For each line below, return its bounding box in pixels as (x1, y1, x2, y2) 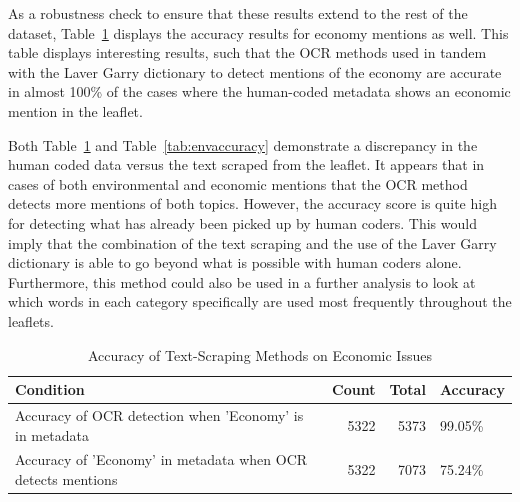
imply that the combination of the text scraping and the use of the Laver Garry (8, 232, 497, 253)
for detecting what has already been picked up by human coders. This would (8, 212, 477, 233)
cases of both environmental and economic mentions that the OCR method (8, 173, 468, 194)
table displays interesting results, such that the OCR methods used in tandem (8, 42, 487, 63)
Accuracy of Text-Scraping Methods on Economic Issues (88, 344, 432, 365)
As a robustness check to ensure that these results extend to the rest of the (8, 3, 468, 23)
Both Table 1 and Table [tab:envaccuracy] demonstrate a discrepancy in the (8, 134, 478, 155)
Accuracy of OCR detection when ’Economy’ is (15, 404, 304, 425)
